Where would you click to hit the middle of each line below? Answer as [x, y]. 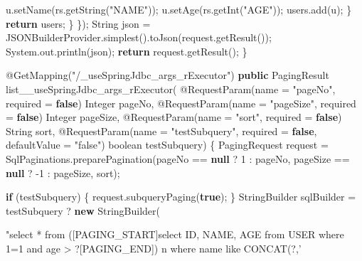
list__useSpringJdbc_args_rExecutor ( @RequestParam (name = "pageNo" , [171, 89]
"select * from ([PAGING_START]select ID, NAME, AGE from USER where [175, 234]
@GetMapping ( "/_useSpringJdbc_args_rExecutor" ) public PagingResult [167, 75]
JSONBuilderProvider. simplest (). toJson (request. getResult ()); [139, 37]
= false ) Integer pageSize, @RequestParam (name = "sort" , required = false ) [174, 117]
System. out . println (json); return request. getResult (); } [127, 51]
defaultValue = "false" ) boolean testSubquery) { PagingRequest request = [167, 145]
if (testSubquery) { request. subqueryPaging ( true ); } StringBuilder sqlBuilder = [181, 197]
